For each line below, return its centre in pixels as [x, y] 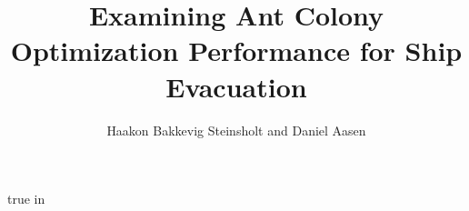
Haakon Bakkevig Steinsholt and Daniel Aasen [236, 130]
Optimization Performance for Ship [236, 50]
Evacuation [236, 86]
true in [26, 199]
